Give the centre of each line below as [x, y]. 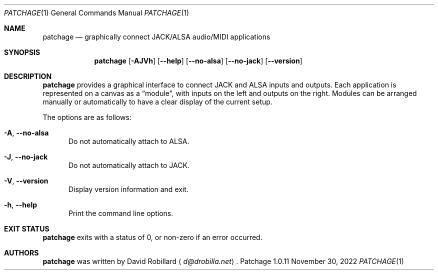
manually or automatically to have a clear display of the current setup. [157, 102]
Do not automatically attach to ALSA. [129, 141]
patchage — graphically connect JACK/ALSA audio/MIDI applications [156, 37]
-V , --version [26, 181]
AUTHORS [21, 253]
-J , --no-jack [26, 157]
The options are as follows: [87, 117]
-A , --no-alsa [26, 133]
